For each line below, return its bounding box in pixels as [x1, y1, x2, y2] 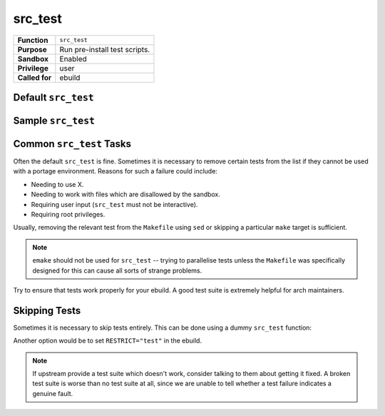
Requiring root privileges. [31, 210, 106, 219]
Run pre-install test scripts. [59, 44, 150, 54]
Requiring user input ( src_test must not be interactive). [31, 200, 198, 208]
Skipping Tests [13, 304, 81, 317]
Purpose [17, 44, 48, 54]
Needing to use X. [31, 180, 84, 188]
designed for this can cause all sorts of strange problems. [32, 266, 202, 275]
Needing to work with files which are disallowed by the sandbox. [31, 190, 221, 199]
